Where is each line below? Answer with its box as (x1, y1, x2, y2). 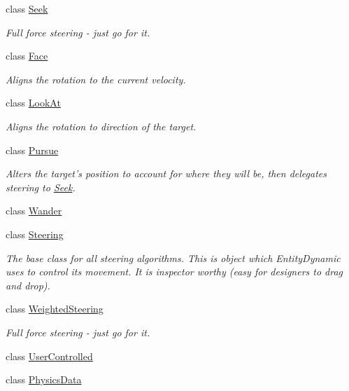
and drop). (6, 277, 50, 292)
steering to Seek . (6, 179, 76, 194)
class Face (6, 48, 48, 63)
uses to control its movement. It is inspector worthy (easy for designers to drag (6, 264, 343, 279)
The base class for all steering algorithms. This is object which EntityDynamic (6, 250, 341, 265)
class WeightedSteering (6, 301, 104, 316)
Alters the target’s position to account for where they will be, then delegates (6, 166, 327, 181)
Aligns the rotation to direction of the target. (6, 118, 197, 133)
